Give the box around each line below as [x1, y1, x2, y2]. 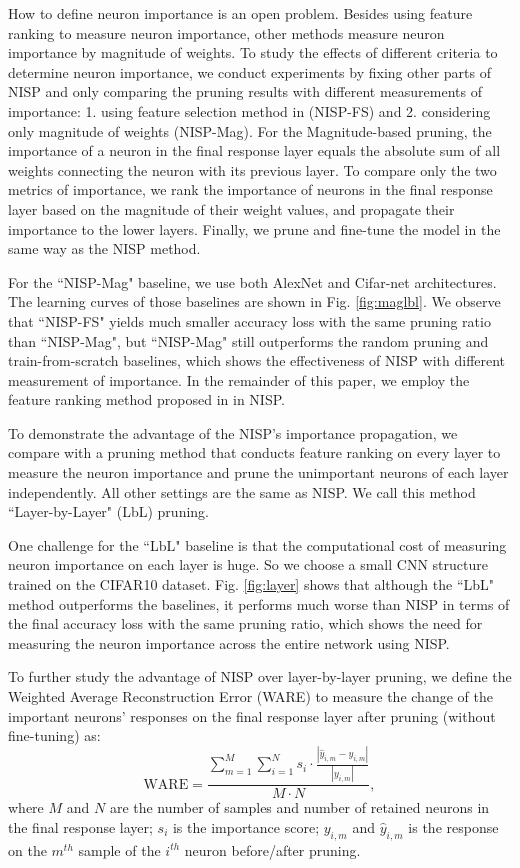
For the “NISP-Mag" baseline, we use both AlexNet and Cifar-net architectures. [8, 271, 497, 292]
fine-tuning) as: [8, 725, 101, 746]
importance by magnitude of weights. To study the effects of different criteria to [8, 42, 498, 63]
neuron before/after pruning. [184, 839, 361, 860]
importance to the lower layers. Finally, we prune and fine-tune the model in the [8, 218, 501, 239]
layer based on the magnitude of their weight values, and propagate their [8, 198, 455, 219]
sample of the [78, 839, 161, 860]
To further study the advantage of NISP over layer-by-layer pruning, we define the [8, 666, 512, 687]
